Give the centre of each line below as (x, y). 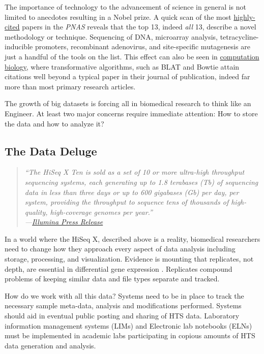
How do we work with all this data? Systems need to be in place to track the (124, 295)
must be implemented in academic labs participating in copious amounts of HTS (130, 335)
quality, (36, 212)
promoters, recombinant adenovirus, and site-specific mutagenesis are (142, 46)
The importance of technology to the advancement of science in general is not (126, 7)
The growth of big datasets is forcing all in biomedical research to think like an (128, 103)
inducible (19, 46)
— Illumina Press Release (64, 222)
